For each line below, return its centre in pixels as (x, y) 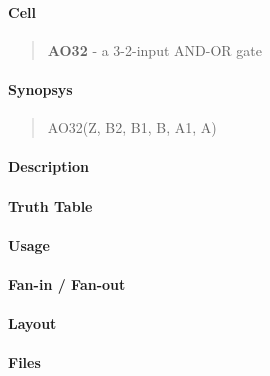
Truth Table (50, 205)
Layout (32, 323)
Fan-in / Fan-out (67, 283)
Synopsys (40, 88)
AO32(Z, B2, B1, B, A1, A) (132, 127)
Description (49, 166)
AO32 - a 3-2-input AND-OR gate (154, 49)
